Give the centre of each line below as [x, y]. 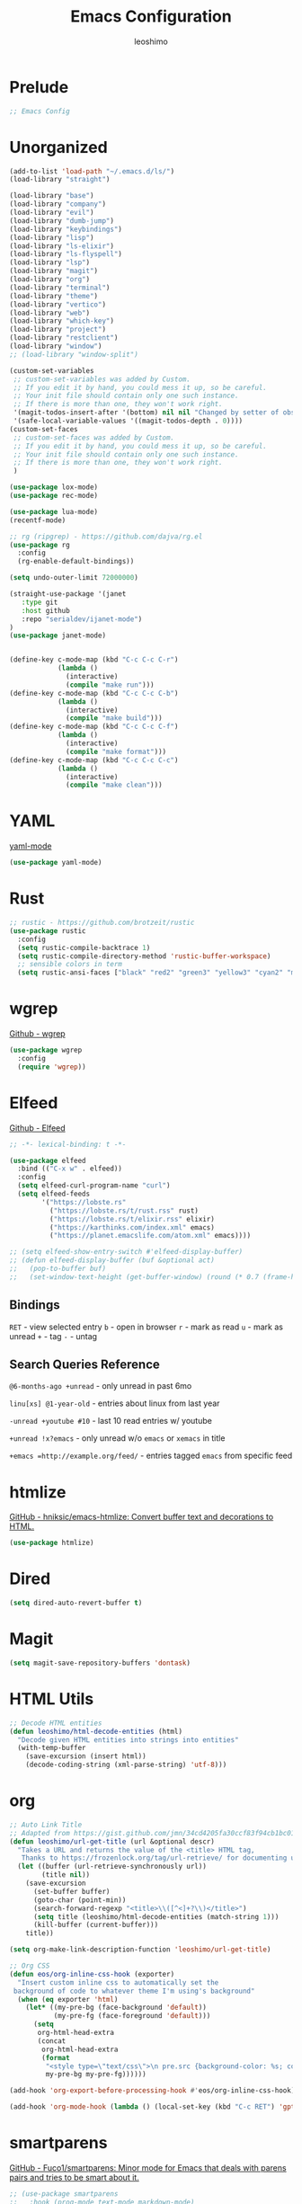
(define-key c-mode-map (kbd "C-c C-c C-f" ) [94, 727]
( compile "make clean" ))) [115, 785]
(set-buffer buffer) [71, 1891]
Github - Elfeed [37, 1128]
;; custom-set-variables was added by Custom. [102, 379]
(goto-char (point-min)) [80, 1900]
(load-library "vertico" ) [58, 304]
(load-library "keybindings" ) [66, 229]
